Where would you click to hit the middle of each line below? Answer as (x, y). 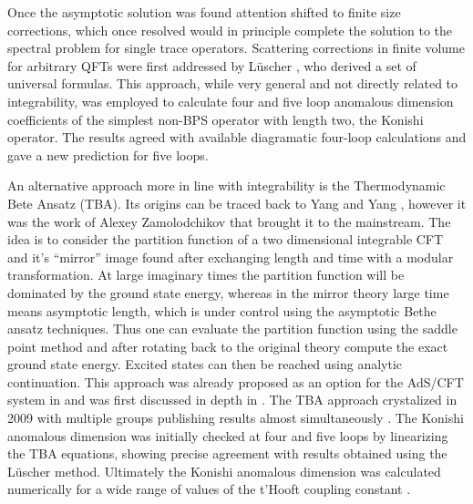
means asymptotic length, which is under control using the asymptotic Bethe (222, 310)
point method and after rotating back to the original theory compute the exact (228, 346)
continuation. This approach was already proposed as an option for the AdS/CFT (236, 381)
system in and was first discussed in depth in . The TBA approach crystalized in (232, 400)
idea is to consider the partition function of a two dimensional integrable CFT (226, 239)
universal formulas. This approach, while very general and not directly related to (233, 83)
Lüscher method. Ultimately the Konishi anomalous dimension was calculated (224, 471)
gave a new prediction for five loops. (108, 154)
